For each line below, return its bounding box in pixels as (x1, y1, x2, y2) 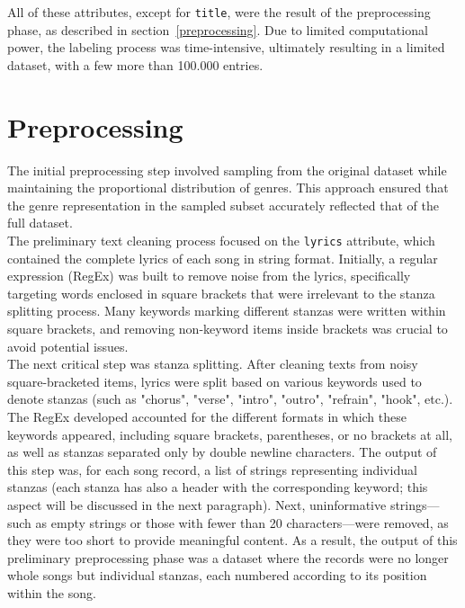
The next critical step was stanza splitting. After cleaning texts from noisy (7, 354, 418, 373)
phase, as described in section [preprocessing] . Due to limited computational (7, 20, 428, 39)
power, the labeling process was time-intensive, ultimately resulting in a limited (7, 38, 445, 57)
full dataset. (7, 213, 73, 232)
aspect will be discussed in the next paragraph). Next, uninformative (7, 495, 387, 514)
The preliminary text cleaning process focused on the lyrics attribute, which (7, 230, 435, 249)
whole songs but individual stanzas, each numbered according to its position (7, 566, 427, 585)
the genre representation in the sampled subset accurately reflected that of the (7, 195, 439, 214)
